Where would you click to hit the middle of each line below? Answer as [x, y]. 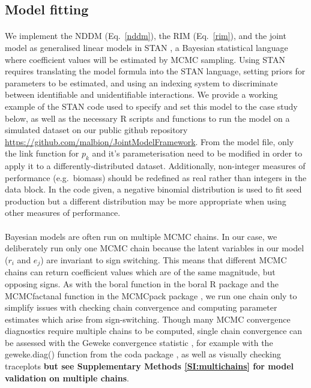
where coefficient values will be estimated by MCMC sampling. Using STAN [145, 59]
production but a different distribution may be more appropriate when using [146, 201]
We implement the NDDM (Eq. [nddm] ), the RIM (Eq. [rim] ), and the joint [146, 36]
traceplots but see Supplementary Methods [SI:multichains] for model [149, 366]
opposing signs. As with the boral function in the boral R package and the [142, 283]
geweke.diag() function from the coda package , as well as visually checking [143, 354]
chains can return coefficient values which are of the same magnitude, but [140, 272]
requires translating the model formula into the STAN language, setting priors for [155, 71]
